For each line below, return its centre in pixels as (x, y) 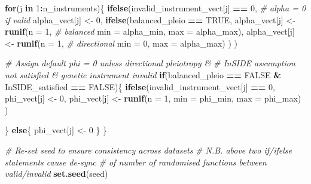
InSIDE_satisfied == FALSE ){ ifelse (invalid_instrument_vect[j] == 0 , (140, 86)
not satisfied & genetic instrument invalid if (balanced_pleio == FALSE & (143, 74)
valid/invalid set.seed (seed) (57, 174)
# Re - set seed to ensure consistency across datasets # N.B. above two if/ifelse (148, 150)
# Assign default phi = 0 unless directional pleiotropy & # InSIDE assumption (150, 63)
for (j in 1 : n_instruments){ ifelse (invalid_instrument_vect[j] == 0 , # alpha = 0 (155, 8)
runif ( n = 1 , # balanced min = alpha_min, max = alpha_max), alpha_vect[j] (150, 31)
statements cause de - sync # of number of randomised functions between (136, 162)
